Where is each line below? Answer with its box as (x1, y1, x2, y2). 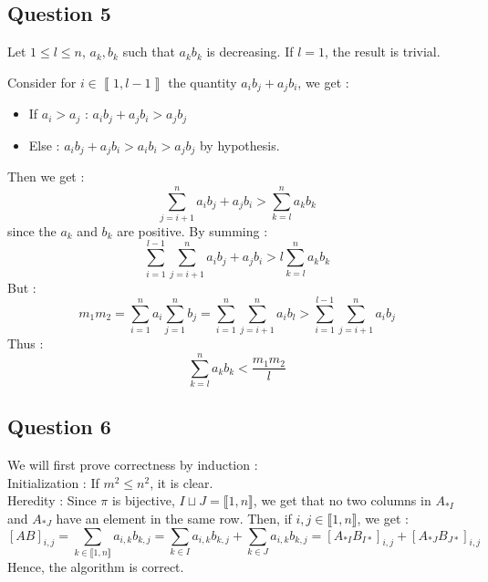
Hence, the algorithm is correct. (7, 556, 184, 576)
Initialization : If (7, 473, 99, 492)
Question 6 (7, 412, 111, 441)
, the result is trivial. (325, 42, 441, 61)
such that (122, 42, 175, 61)
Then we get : (7, 167, 85, 186)
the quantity (168, 72, 237, 91)
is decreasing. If (206, 42, 294, 61)
